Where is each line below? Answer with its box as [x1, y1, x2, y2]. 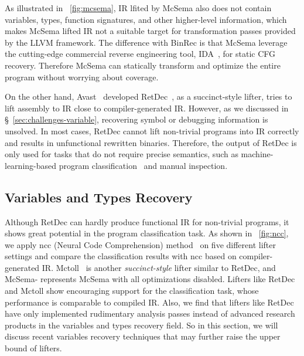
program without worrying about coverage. [5, 70, 159, 83]
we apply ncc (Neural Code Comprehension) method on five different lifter [5, 238, 276, 250]
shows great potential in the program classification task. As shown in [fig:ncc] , [5, 227, 289, 239]
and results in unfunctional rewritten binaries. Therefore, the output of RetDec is [5, 136, 297, 148]
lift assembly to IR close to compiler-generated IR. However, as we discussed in [5, 101, 289, 114]
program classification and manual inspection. [59, 159, 228, 171]
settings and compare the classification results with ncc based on [5, 250, 237, 262]
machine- [241, 148, 274, 160]
